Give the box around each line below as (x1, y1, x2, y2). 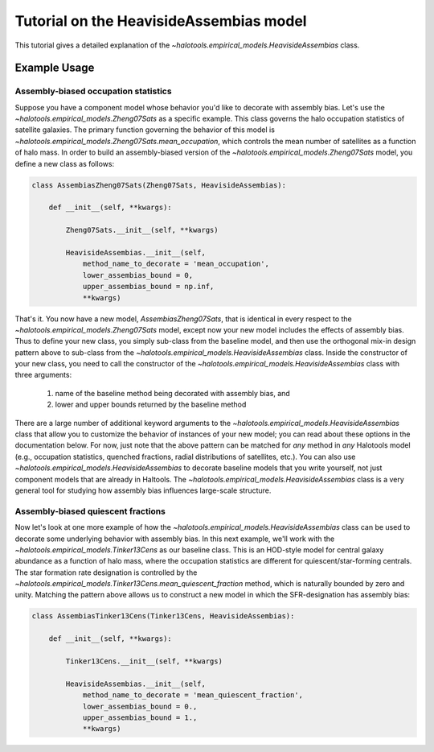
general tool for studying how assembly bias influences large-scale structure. (14, 485, 272, 495)
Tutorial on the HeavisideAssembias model (14, 12, 307, 30)
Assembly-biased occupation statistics (14, 85, 172, 97)
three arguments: (14, 370, 72, 380)
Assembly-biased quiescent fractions (14, 506, 166, 517)
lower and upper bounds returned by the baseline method (55, 399, 247, 410)
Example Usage (14, 61, 95, 75)
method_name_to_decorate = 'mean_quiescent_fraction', (82, 691, 304, 700)
